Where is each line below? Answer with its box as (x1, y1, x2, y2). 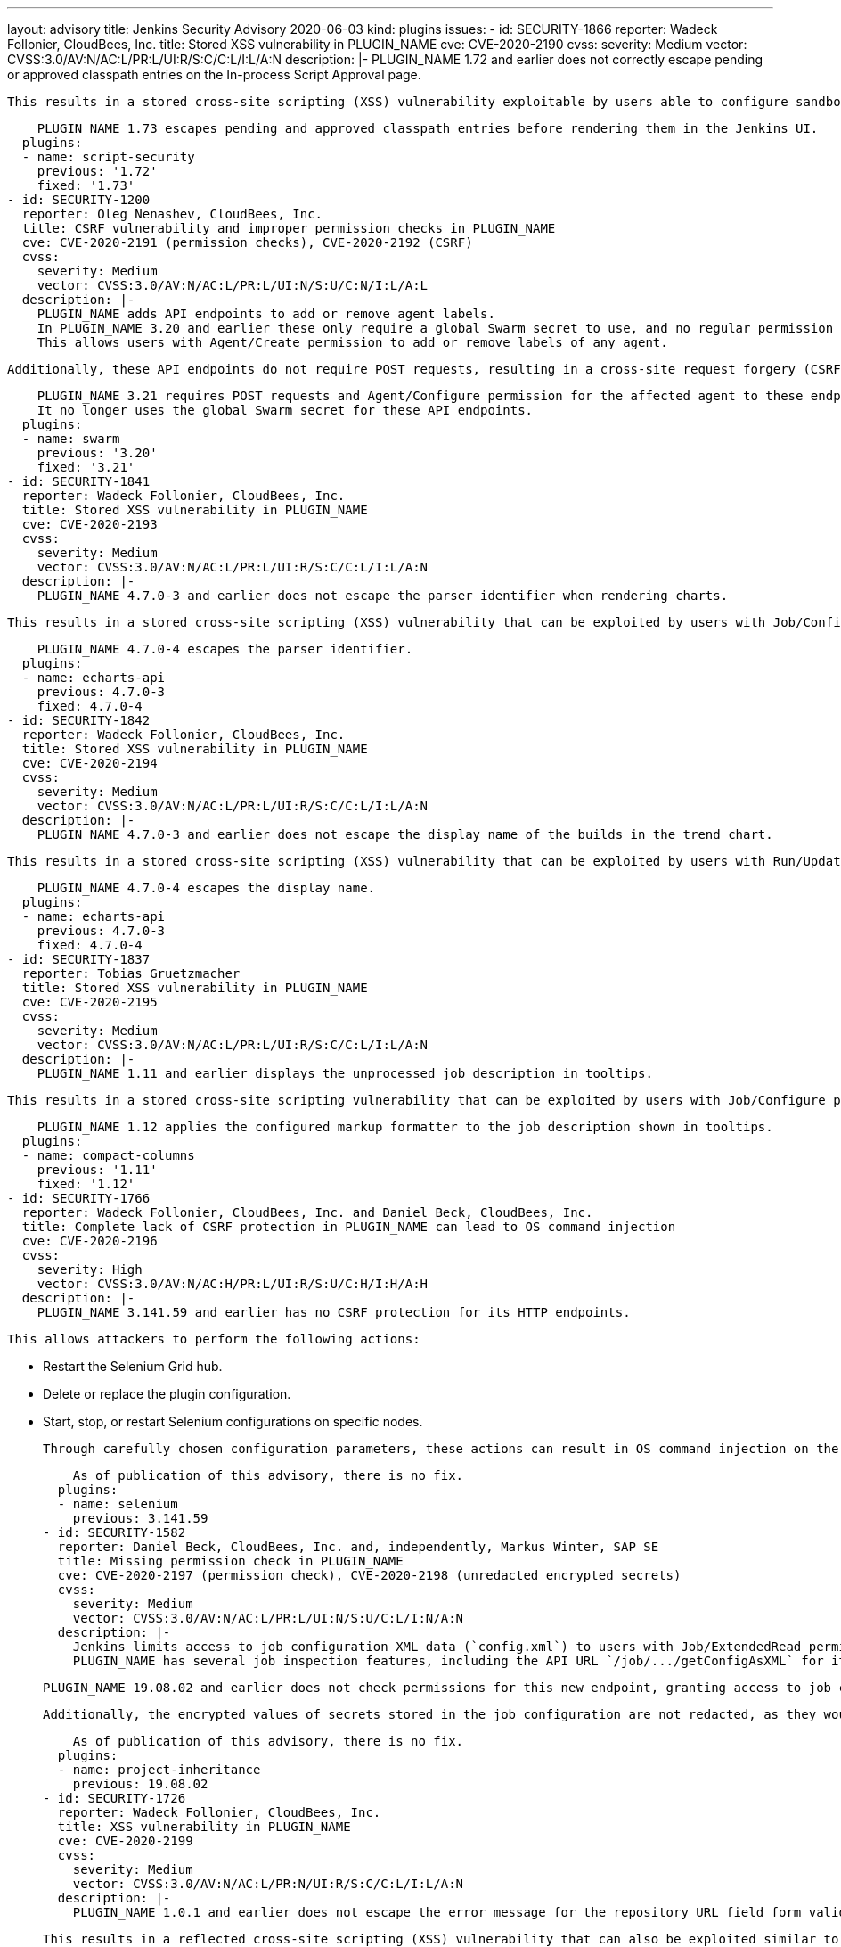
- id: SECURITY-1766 (7, 1191, 151, 1205)
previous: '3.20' (37, 446, 158, 460)
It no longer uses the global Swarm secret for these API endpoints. (37, 403, 534, 417)
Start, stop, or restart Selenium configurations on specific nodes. (43, 1414, 423, 1429)
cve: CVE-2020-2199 (57, 1834, 193, 1848)
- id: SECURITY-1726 (43, 1791, 186, 1805)
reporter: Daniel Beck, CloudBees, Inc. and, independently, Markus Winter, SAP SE (57, 1540, 659, 1554)
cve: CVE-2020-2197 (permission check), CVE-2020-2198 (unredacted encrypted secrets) (57, 1568, 682, 1582)
